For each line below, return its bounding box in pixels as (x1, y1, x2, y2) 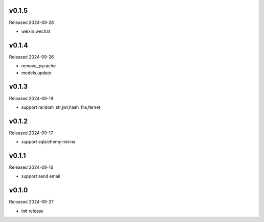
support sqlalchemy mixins (21, 139, 76, 145)
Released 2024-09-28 (9, 20, 54, 25)
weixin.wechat (21, 28, 51, 34)
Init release (21, 208, 44, 214)
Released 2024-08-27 (9, 199, 54, 205)
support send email (21, 173, 61, 179)
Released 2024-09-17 (9, 130, 53, 136)
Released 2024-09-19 (9, 95, 54, 101)
